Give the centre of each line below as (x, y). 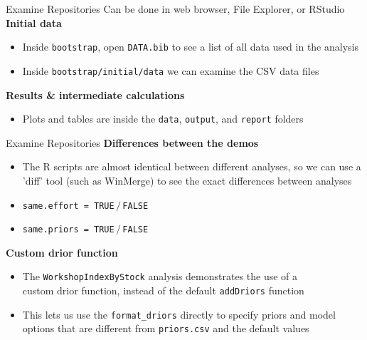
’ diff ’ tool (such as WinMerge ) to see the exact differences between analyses (187, 180)
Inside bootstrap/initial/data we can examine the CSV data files (171, 70)
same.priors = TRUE (68, 230)
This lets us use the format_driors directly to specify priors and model (179, 314)
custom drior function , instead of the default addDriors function (163, 290)
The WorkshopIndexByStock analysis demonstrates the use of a (160, 276)
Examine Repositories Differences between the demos (132, 142)
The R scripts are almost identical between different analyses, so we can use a (192, 166)
